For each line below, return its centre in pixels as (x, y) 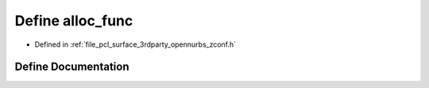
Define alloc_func (74, 21)
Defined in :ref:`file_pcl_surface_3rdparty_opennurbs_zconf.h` (135, 44)
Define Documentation (72, 67)
